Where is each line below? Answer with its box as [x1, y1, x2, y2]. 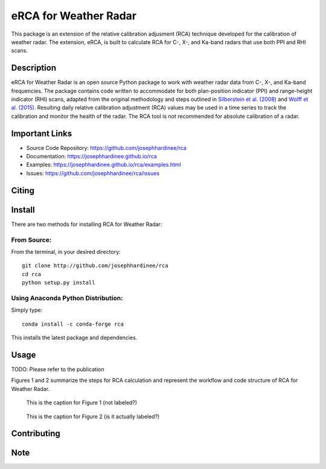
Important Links [11, 128, 72, 138]
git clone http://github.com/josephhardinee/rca [22, 262, 168, 269]
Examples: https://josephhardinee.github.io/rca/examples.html [26, 161, 181, 169]
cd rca [22, 271, 42, 277]
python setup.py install [22, 279, 95, 286]
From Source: [11, 236, 52, 244]
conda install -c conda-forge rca [22, 320, 124, 328]
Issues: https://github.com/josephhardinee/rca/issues [26, 169, 160, 176]
